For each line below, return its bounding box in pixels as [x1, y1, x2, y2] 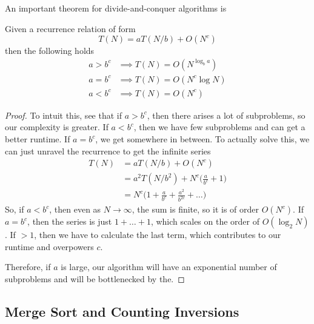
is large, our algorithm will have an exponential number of [61, 260, 277, 273]
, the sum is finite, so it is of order [132, 203, 259, 216]
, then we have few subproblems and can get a [133, 121, 306, 133]
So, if [5, 203, 24, 216]
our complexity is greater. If [5, 121, 109, 133]
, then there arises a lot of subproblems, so [147, 108, 306, 121]
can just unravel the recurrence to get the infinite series [5, 144, 211, 157]
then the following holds [5, 44, 95, 57]
